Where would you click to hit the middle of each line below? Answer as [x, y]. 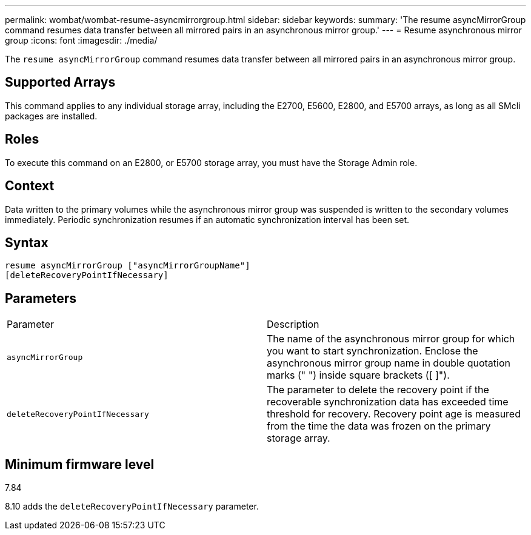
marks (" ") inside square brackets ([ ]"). [358, 375]
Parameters [41, 298]
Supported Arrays [60, 82]
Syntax [27, 242]
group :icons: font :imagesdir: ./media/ [81, 40]
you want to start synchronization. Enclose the [372, 351]
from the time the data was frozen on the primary [379, 426]
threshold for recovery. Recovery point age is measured [394, 414]
